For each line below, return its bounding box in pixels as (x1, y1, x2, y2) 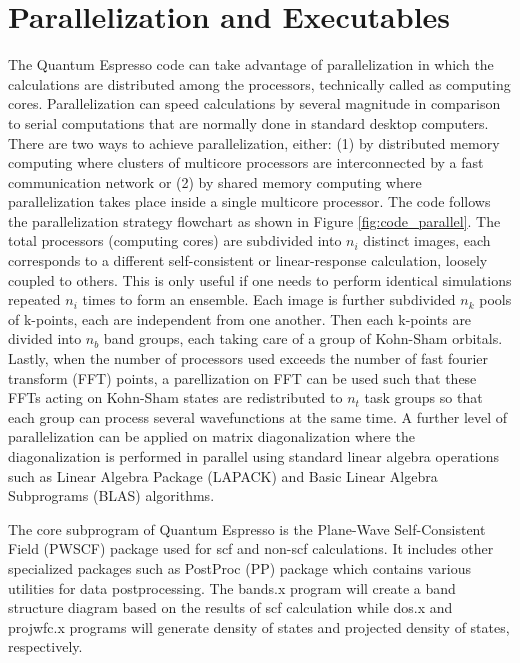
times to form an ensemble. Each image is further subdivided (82, 289, 456, 310)
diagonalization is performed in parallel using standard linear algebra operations (8, 446, 500, 466)
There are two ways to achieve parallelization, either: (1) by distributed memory (8, 132, 500, 153)
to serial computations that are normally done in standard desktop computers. (8, 112, 489, 133)
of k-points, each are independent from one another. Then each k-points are (8, 308, 472, 329)
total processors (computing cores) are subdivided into (8, 230, 342, 251)
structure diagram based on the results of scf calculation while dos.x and (8, 597, 453, 618)
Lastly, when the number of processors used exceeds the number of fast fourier (8, 348, 489, 369)
